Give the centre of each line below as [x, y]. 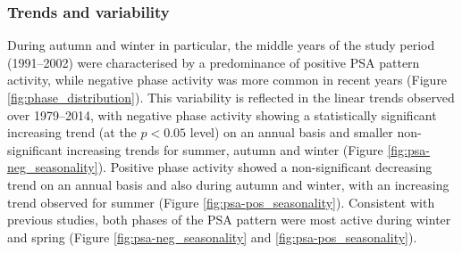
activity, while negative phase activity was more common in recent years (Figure [227, 80]
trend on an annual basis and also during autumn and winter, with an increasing [228, 184]
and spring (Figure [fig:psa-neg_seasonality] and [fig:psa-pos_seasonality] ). [212, 237]
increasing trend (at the [72, 132]
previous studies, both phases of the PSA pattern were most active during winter [229, 220]
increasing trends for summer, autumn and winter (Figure [225, 149]
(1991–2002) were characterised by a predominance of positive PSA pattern [214, 62]
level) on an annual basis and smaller [291, 132]
